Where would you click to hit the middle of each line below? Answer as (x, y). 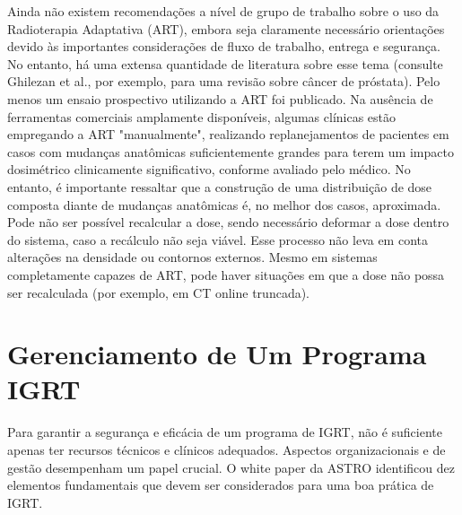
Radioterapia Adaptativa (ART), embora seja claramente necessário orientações (226, 28)
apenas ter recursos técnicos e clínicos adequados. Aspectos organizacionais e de (227, 450)
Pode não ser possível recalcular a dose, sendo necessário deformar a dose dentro (228, 222)
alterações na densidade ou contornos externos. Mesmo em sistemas (192, 257)
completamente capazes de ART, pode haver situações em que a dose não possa (226, 274)
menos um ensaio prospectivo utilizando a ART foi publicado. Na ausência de (220, 98)
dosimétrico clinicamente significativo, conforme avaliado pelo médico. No (209, 169)
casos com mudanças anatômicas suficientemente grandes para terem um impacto (231, 151)
